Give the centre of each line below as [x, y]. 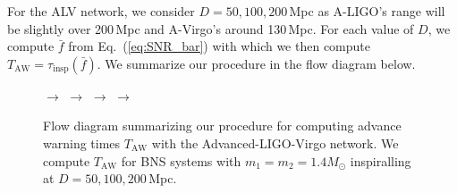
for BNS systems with [181, 160]
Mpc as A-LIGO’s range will [367, 11]
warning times [82, 143]
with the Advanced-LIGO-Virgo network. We [275, 143]
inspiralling [381, 160]
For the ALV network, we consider [101, 11]
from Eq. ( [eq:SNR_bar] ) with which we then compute [219, 46]
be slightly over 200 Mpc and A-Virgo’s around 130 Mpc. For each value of [211, 28]
